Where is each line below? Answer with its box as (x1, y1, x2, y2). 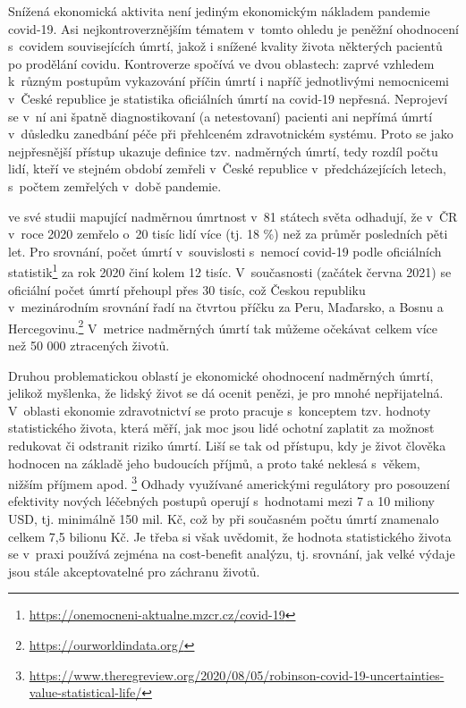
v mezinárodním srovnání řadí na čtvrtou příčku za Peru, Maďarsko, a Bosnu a (8, 298, 444, 316)
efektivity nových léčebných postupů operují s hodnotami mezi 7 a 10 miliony (8, 492, 435, 510)
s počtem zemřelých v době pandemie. (8, 176, 222, 195)
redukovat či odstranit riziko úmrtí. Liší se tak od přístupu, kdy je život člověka (8, 435, 446, 454)
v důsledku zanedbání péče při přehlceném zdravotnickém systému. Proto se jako (8, 124, 453, 143)
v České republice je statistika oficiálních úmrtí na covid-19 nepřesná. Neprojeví (8, 88, 448, 107)
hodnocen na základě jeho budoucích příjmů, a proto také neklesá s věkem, (8, 453, 420, 472)
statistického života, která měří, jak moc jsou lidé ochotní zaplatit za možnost (8, 418, 435, 437)
